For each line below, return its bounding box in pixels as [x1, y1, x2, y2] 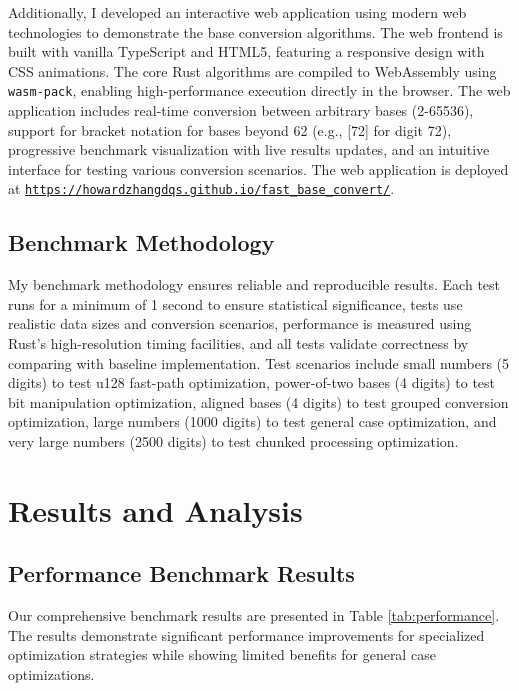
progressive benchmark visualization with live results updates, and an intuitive [8, 139, 490, 160]
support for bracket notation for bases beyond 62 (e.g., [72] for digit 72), [8, 119, 452, 140]
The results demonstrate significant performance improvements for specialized [8, 624, 485, 645]
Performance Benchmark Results [8, 558, 355, 589]
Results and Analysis [8, 489, 303, 530]
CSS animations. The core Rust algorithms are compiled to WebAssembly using [8, 60, 497, 81]
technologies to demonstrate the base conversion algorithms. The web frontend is [8, 21, 503, 42]
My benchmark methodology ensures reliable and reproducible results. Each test [8, 274, 500, 295]
